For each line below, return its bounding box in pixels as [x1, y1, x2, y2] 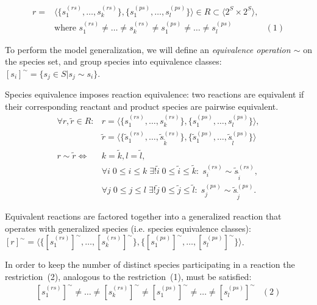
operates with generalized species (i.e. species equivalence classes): [5, 221, 251, 234]
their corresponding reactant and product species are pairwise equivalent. [5, 99, 279, 112]
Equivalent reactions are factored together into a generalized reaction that [5, 210, 282, 223]
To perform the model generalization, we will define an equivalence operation [5, 43, 291, 56]
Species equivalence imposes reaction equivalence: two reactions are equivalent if [5, 88, 304, 101]
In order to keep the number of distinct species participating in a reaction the [5, 258, 295, 271]
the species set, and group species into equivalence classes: [5, 55, 222, 68]
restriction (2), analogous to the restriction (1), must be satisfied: [5, 270, 252, 282]
